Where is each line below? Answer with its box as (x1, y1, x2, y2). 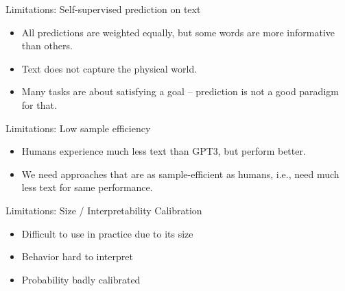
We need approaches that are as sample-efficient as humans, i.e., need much (21, 166, 340, 181)
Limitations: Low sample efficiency (5, 121, 151, 135)
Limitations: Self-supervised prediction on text (5, 2, 201, 16)
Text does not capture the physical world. (21, 61, 198, 75)
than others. (21, 38, 73, 53)
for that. (21, 97, 57, 112)
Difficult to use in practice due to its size (21, 226, 193, 240)
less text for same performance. (21, 180, 153, 194)
